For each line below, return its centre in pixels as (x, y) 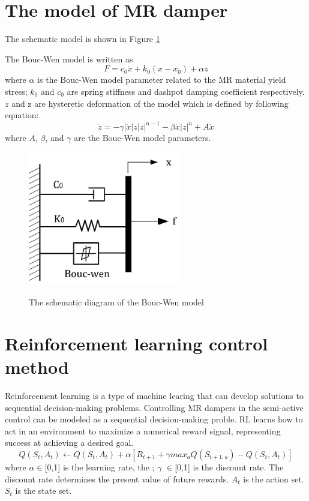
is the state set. (43, 490)
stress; (16, 91)
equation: (22, 115)
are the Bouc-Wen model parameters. (142, 138)
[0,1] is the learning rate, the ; (100, 466)
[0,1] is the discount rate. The (229, 466)
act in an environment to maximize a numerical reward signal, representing (143, 430)
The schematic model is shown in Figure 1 (82, 39)
